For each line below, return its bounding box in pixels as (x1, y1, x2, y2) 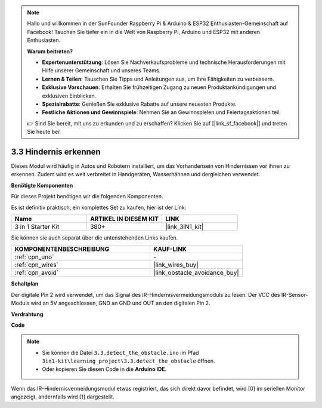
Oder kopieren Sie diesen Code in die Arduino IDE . (42, 366, 167, 373)
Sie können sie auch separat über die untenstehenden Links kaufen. (11, 234, 178, 241)
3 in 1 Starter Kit (14, 222, 60, 231)
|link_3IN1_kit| (165, 222, 204, 231)
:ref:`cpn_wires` (14, 260, 59, 269)
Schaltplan (11, 280, 39, 287)
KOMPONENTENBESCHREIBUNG (14, 245, 110, 253)
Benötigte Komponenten (11, 182, 73, 189)
